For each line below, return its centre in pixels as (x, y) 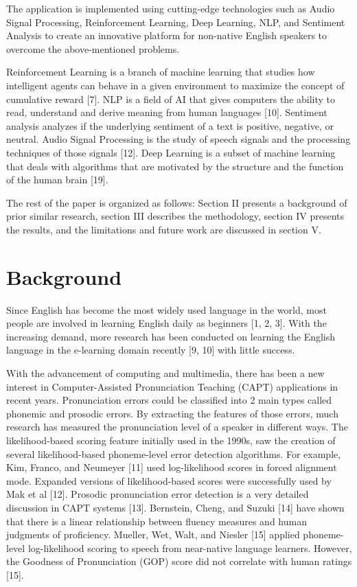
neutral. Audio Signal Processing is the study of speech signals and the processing (178, 139)
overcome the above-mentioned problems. (93, 48)
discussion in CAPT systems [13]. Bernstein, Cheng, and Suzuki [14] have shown (175, 507)
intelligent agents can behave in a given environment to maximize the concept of (175, 85)
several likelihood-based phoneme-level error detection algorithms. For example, (174, 453)
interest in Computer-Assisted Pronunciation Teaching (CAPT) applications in (172, 386)
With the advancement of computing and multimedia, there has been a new (165, 373)
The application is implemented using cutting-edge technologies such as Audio (171, 8)
